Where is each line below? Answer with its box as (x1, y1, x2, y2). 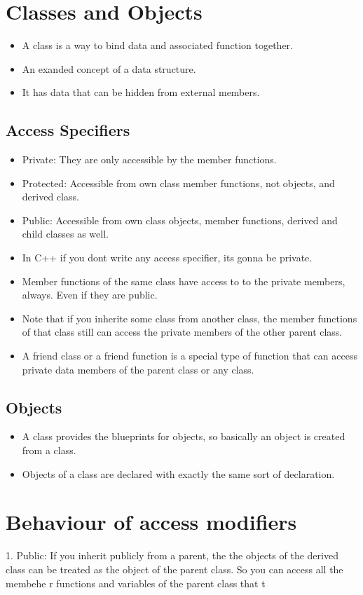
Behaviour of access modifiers (6, 507, 297, 536)
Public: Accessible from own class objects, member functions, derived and (22, 212, 338, 227)
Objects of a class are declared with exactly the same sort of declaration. (22, 466, 335, 481)
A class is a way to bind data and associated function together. (22, 38, 293, 53)
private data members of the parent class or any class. (22, 362, 254, 376)
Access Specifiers (6, 119, 130, 141)
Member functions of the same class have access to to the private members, (22, 273, 345, 288)
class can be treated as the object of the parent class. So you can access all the (6, 561, 343, 576)
